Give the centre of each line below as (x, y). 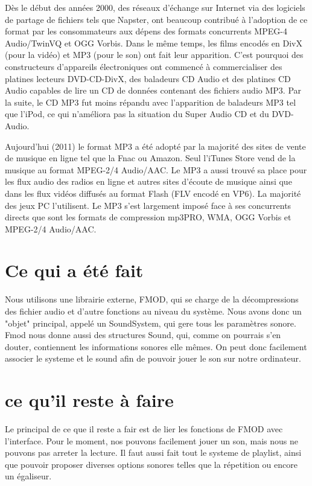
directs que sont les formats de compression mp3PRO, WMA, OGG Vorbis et (148, 217)
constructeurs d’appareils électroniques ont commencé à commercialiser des (144, 66)
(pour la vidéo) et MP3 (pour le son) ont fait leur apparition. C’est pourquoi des (154, 55)
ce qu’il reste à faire (89, 400)
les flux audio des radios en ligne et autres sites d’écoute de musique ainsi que (148, 181)
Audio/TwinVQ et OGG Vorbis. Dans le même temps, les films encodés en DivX (154, 43)
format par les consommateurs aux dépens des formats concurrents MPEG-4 (146, 31)
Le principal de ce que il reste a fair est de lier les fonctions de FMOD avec (144, 429)
